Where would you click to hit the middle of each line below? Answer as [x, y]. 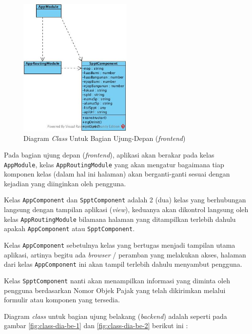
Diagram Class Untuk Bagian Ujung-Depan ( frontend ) [105, 138]
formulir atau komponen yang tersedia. [62, 300]
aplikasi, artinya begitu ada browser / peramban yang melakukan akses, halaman [125, 254]
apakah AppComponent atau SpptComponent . [69, 228]
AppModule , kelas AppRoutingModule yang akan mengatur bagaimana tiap [114, 164]
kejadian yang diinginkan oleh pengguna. [65, 183]
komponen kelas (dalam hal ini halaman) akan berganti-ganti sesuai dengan [117, 174]
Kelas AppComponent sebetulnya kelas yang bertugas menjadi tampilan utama [120, 245]
